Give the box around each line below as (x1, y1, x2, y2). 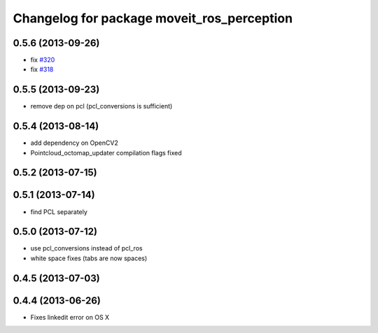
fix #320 (30, 56, 55, 64)
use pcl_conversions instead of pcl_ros (30, 244, 143, 253)
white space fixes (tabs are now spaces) (30, 254, 148, 262)
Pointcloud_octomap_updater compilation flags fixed (30, 148, 182, 157)
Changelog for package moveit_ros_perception (13, 10, 293, 26)
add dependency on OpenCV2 (30, 139, 118, 147)
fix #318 (30, 65, 54, 73)
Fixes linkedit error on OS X (30, 313, 110, 321)
